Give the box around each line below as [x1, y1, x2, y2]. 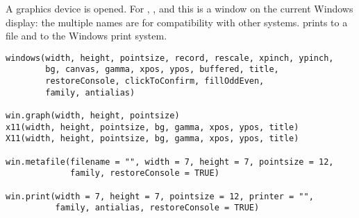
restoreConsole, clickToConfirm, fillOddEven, [45, 76, 265, 87]
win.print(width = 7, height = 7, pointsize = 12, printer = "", [6, 191, 314, 201]
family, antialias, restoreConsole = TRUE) [55, 203, 260, 213]
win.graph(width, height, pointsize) [6, 111, 180, 121]
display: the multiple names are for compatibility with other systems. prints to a [6, 15, 348, 29]
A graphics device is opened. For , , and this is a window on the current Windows [6, 1, 353, 15]
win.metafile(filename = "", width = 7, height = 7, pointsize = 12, [6, 156, 334, 167]
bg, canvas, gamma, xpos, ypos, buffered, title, [45, 64, 279, 75]
